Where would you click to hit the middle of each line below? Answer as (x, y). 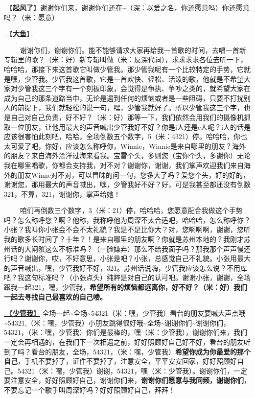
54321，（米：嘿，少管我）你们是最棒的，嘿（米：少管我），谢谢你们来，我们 (126, 332)
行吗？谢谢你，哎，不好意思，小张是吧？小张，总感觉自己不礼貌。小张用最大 (127, 258)
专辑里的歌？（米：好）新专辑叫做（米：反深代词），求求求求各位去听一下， (126, 59)
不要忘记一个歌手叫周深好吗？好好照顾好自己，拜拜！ (90, 389)
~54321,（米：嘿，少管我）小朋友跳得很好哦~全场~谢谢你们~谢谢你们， (117, 322)
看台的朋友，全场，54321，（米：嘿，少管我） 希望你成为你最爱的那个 (141, 351)
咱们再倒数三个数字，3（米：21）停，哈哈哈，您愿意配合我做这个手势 (131, 210)
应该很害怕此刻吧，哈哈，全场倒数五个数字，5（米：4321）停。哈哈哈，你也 (126, 136)
